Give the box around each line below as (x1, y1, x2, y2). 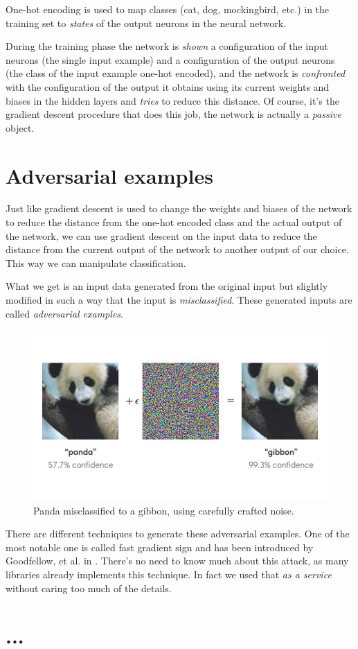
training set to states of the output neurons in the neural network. (6, 15, 286, 30)
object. (6, 120, 35, 135)
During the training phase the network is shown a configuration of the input (6, 39, 328, 53)
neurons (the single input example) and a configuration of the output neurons (6, 52, 335, 67)
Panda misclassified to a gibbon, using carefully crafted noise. (33, 503, 294, 517)
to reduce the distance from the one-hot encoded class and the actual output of (6, 215, 342, 230)
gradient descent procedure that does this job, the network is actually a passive (6, 107, 341, 121)
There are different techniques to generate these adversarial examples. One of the (6, 526, 350, 541)
